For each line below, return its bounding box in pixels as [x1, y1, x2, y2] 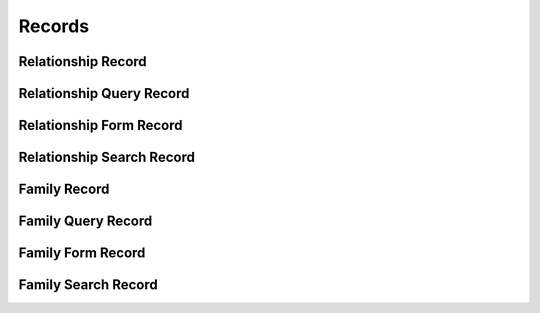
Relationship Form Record [18, 117, 183, 134]
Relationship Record [18, 53, 147, 70]
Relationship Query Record [18, 85, 190, 102]
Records [18, 15, 90, 37]
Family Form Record [18, 245, 146, 262]
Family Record [18, 181, 110, 198]
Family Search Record [18, 276, 159, 294]
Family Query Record [18, 213, 153, 230]
